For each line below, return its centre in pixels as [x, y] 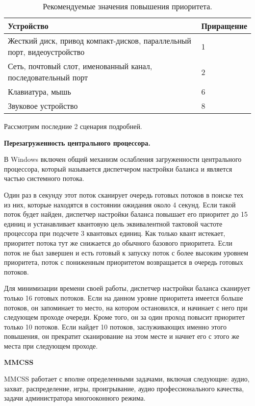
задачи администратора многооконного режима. [75, 398]
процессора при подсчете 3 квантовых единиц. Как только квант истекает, [115, 233]
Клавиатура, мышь [39, 91]
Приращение [224, 26]
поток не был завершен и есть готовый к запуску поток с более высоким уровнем [126, 252]
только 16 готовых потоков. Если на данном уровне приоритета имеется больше [124, 297]
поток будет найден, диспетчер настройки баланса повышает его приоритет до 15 [126, 214]
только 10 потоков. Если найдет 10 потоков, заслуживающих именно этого [115, 326]
